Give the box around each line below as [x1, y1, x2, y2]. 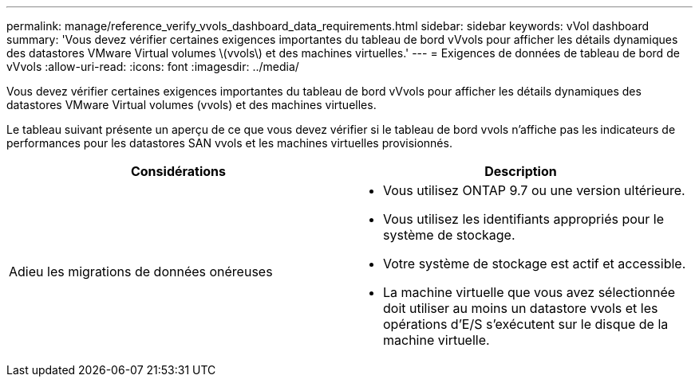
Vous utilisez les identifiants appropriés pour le [383, 211, 665, 227]
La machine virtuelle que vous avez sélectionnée [383, 284, 676, 300]
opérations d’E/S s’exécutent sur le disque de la [383, 316, 669, 332]
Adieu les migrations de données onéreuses [9, 264, 273, 279]
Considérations [130, 163, 227, 179]
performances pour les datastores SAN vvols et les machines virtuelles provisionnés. [6, 136, 452, 150]
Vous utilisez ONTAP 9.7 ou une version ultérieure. [383, 182, 685, 198]
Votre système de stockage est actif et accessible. [383, 256, 686, 272]
